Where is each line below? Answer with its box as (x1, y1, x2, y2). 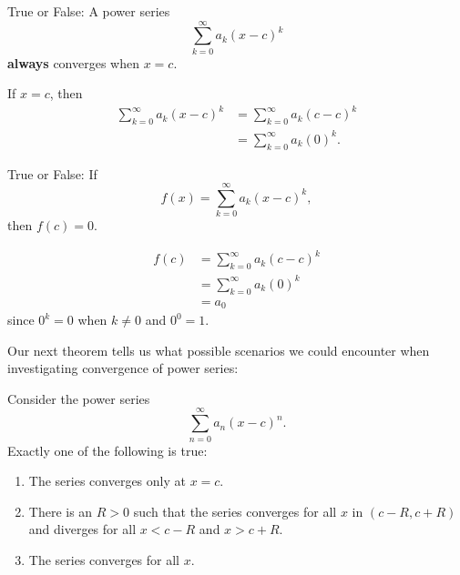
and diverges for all (28, 520, 137, 539)
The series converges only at (28, 471, 186, 490)
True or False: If (7, 164, 97, 183)
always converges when (7, 53, 139, 72)
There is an (28, 501, 93, 520)
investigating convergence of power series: (7, 358, 239, 378)
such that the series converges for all (133, 501, 337, 520)
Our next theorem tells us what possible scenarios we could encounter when (7, 340, 430, 359)
